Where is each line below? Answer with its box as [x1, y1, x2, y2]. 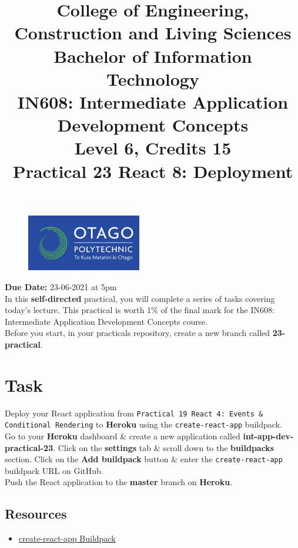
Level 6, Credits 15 [74, 136, 232, 160]
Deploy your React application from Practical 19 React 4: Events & [5, 406, 263, 419]
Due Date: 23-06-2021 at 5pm [5, 280, 117, 293]
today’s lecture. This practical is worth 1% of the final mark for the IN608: [5, 304, 274, 316]
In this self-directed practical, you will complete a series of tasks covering [5, 292, 275, 304]
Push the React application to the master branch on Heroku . [5, 476, 233, 488]
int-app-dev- [243, 429, 294, 442]
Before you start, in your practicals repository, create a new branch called [5, 327, 270, 339]
